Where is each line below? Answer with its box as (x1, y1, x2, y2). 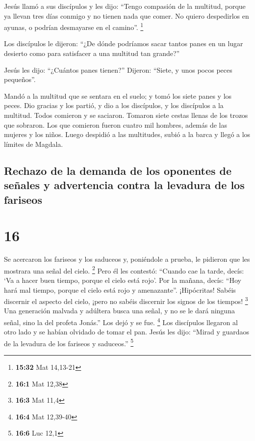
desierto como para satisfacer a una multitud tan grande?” (4, 48, 180, 58)
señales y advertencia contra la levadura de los (4, 177, 245, 193)
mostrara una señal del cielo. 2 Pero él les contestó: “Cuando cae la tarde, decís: (4, 264, 244, 276)
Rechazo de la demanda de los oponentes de (4, 163, 232, 178)
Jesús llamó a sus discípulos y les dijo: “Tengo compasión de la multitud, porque (4, 1, 246, 11)
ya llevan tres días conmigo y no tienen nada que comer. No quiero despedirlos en (4, 10, 249, 21)
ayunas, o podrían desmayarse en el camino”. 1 (4, 21, 144, 32)
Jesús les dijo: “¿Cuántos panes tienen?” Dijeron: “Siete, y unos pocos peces (4, 64, 232, 75)
